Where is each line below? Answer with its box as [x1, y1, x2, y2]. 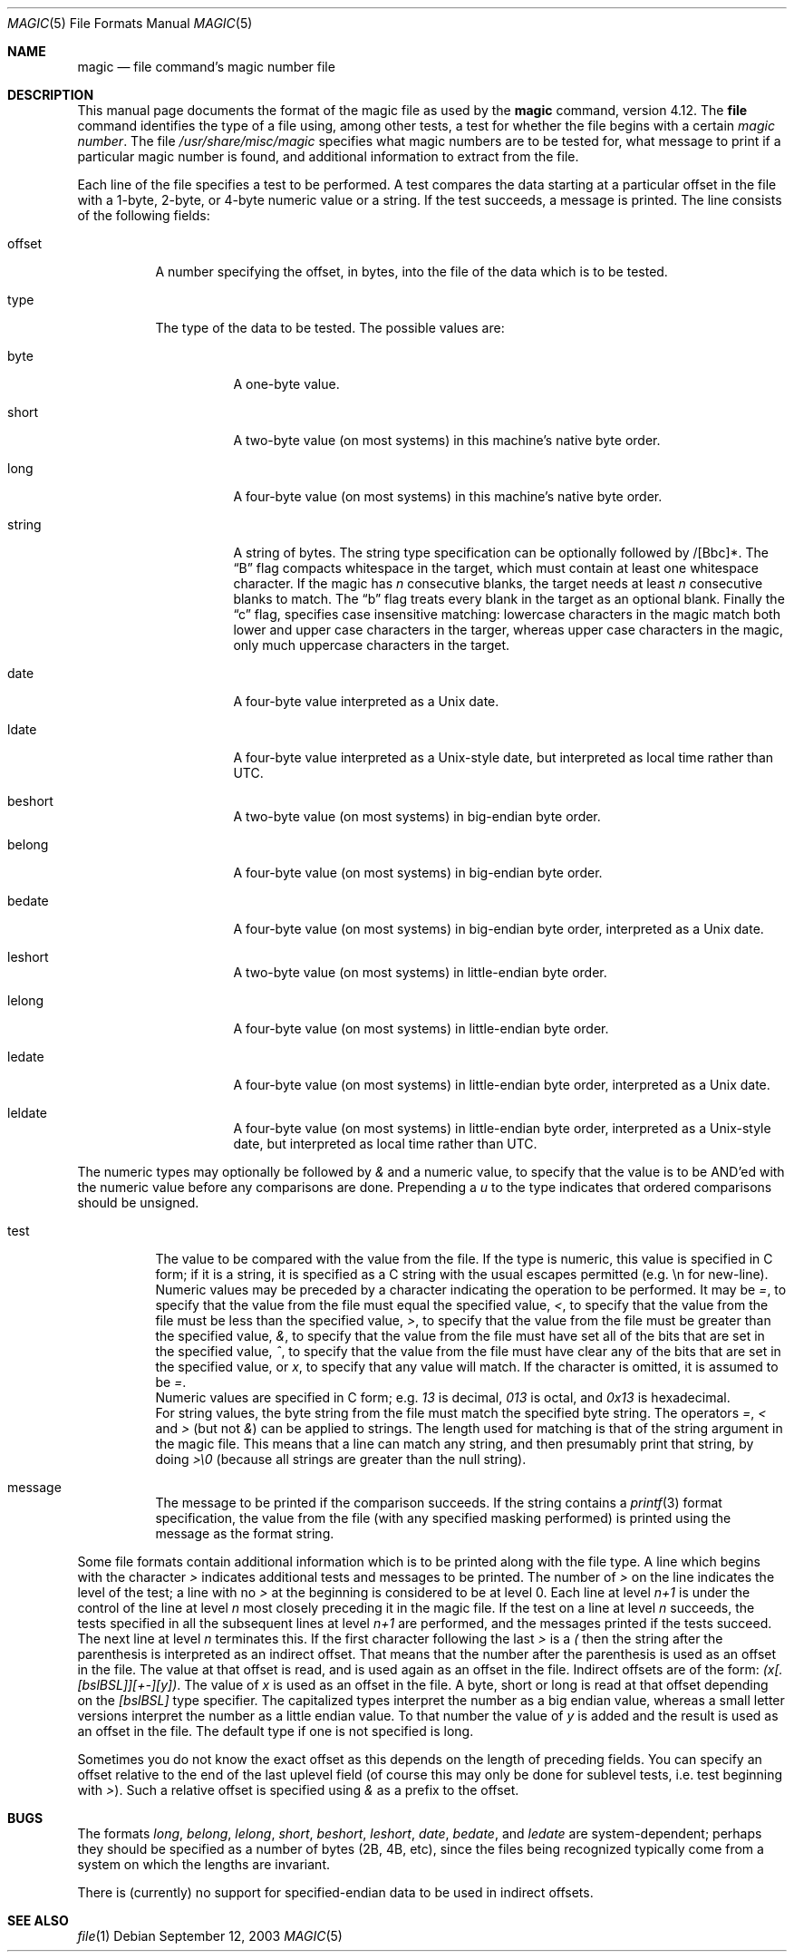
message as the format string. [155, 1526, 334, 1541]
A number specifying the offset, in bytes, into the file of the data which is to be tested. [155, 264, 668, 279]
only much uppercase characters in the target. [233, 637, 510, 653]
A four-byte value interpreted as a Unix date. [233, 693, 499, 709]
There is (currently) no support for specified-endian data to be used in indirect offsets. [77, 1885, 594, 1900]
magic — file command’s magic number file [77, 59, 335, 74]
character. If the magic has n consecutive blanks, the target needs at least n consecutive [233, 576, 763, 591]
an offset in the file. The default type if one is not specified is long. [77, 1723, 474, 1739]
